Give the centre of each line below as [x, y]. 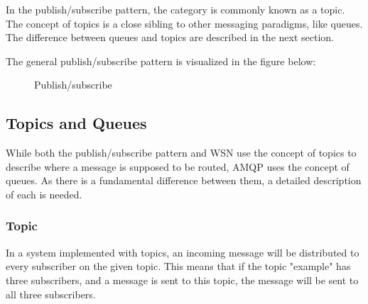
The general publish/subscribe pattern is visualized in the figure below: [161, 61]
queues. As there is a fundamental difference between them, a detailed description [184, 180]
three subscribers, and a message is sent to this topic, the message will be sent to [182, 280]
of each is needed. [44, 194]
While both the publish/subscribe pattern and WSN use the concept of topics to [181, 153]
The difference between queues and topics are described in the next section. [170, 37]
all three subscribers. [51, 294]
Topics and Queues [76, 123]
